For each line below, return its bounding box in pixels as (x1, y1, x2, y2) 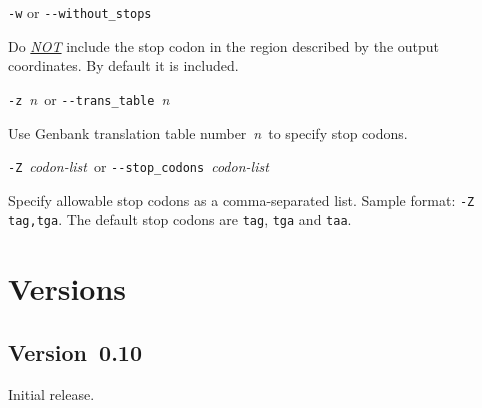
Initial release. (8, 383, 95, 404)
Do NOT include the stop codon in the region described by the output (8, 35, 440, 56)
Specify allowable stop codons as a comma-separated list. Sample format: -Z (8, 189, 475, 210)
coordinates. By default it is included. (8, 55, 239, 76)
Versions (8, 268, 127, 309)
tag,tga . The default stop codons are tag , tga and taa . (8, 209, 352, 230)
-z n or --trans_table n (8, 88, 170, 109)
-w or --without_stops (8, 2, 152, 22)
